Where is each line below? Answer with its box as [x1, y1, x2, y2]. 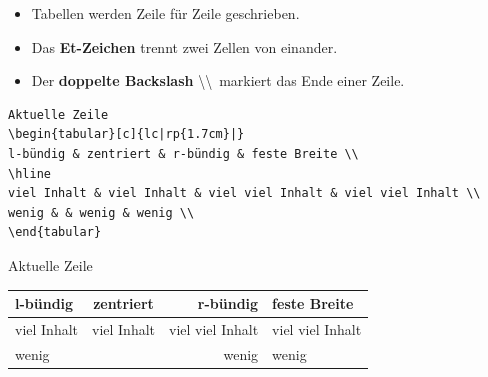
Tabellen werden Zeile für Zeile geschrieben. [31, 3, 300, 23]
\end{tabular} [8, 225, 102, 240]
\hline [8, 166, 51, 181]
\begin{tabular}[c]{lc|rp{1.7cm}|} [8, 127, 245, 142]
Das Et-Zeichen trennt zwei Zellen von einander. [31, 36, 338, 57]
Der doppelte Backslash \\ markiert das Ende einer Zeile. [31, 70, 405, 91]
